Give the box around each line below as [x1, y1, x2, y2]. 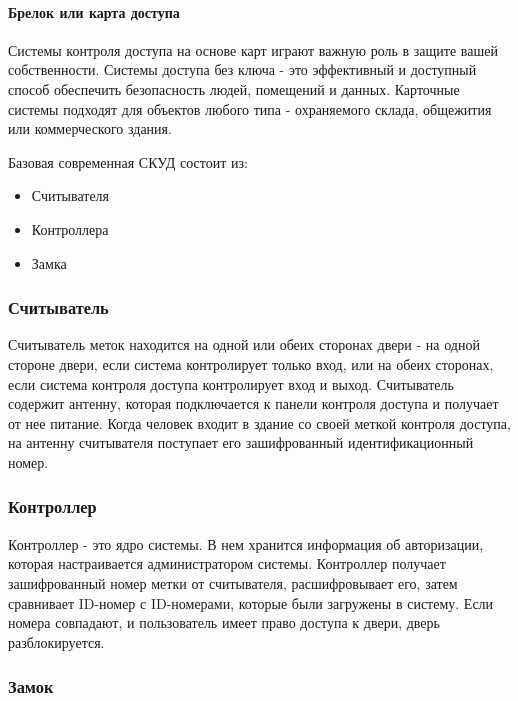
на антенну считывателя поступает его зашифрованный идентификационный [8, 432, 474, 453]
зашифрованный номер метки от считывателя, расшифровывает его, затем [8, 572, 458, 593]
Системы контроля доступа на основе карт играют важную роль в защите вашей [8, 39, 498, 60]
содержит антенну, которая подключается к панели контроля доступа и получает [8, 393, 499, 414]
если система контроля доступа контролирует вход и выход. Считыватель [8, 373, 454, 394]
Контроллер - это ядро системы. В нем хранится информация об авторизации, [8, 533, 484, 554]
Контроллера [31, 218, 109, 239]
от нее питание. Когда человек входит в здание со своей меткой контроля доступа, [8, 412, 511, 433]
